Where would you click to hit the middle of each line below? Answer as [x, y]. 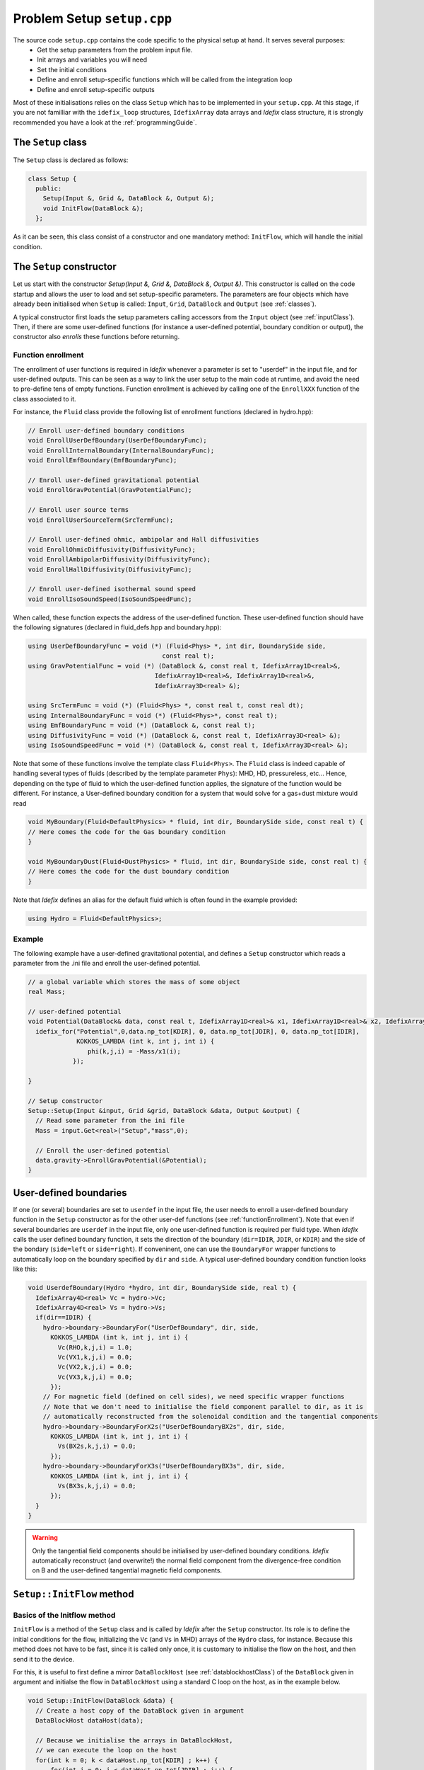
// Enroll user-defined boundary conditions [106, 431]
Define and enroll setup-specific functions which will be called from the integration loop [165, 80]
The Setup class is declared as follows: [71, 160]
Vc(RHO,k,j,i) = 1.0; [95, 1347]
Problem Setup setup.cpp [93, 18]
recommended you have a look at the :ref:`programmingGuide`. [105, 122]
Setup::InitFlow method [73, 1594]
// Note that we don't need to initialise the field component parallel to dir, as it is [203, 1406]
